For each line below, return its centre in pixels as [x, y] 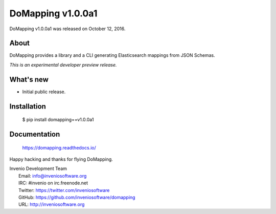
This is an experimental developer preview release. [63, 65]
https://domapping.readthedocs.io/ [59, 147]
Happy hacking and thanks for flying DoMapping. [61, 159]
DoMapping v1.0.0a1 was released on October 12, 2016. [67, 29]
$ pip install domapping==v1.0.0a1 [58, 120]
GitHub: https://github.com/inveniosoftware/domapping [77, 197]
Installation [28, 106]
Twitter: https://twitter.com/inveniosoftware [64, 190]
